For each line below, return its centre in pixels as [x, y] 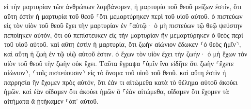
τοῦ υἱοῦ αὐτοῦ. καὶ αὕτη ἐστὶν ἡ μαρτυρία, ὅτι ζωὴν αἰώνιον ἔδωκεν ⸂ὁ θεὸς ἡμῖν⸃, [123, 44]
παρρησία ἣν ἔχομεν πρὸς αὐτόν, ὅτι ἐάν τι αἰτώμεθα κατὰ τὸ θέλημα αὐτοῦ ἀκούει [121, 82]
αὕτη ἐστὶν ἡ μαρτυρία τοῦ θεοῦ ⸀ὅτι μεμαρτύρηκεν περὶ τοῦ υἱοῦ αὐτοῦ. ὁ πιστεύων [123, 16]
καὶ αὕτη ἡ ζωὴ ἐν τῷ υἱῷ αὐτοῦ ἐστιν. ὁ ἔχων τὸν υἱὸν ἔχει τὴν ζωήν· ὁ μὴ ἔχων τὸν [126, 53]
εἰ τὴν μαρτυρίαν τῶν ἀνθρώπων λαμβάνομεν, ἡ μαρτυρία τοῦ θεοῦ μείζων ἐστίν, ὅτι [123, 6]
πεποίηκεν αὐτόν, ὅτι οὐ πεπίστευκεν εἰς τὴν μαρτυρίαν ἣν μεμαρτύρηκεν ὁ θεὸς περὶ [124, 34]
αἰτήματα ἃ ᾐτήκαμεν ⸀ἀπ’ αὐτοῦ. [51, 101]
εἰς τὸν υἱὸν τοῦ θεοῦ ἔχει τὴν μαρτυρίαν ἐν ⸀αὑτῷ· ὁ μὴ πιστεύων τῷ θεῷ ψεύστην [123, 25]
